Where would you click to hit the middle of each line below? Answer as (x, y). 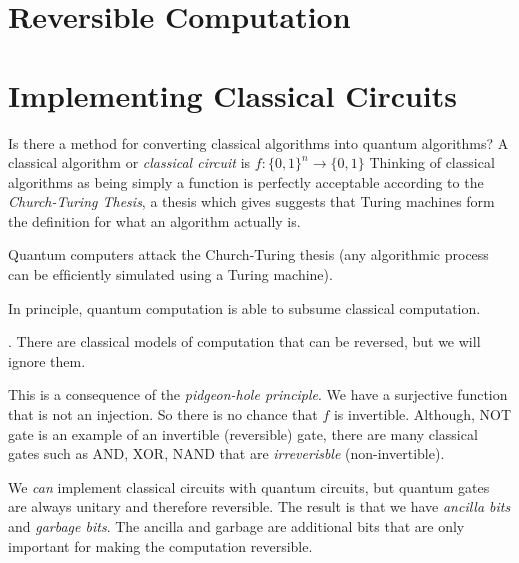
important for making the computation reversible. (160, 545)
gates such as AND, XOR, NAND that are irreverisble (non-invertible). (226, 453)
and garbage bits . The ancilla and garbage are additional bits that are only (236, 526)
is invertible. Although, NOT (422, 414)
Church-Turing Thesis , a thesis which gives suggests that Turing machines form (251, 201)
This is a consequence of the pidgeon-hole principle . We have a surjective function (258, 394)
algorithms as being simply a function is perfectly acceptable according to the (246, 181)
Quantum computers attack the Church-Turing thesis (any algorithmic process (248, 254)
